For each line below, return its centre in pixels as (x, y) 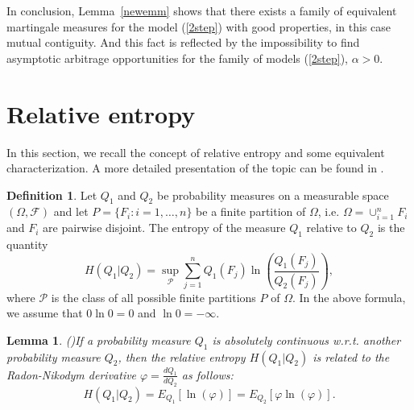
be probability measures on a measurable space (273, 195)
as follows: (207, 374)
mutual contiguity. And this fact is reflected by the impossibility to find (183, 42)
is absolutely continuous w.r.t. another (306, 340)
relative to (331, 228)
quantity (27, 244)
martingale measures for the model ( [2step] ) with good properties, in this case (199, 26)
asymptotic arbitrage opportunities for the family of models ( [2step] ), (178, 58)
